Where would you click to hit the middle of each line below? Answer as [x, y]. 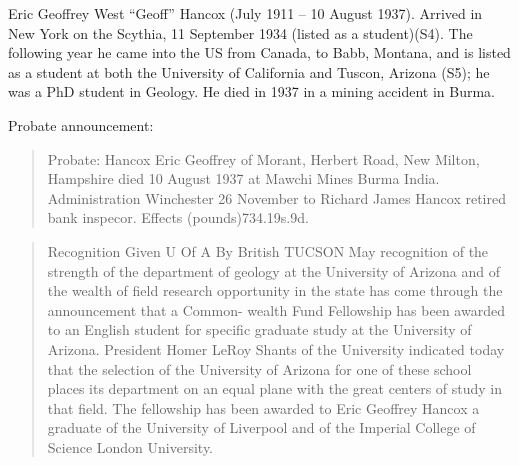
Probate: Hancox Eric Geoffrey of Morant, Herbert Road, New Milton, [263, 158]
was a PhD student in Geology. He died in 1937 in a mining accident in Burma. [251, 91]
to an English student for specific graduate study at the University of [259, 329]
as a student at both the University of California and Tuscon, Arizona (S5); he [249, 71]
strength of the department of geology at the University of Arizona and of [274, 270]
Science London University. [130, 446]
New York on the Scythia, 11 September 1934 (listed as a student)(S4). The [240, 32]
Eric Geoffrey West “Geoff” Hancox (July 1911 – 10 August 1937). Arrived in [245, 13]
